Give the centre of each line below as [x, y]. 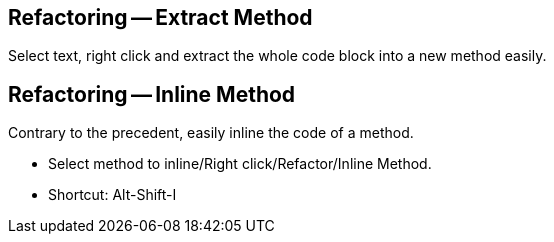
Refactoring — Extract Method [160, 17]
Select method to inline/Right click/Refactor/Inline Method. [240, 164]
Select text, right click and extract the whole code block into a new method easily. [277, 56]
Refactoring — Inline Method [152, 94]
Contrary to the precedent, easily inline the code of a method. [211, 133]
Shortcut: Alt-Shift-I [112, 195]
